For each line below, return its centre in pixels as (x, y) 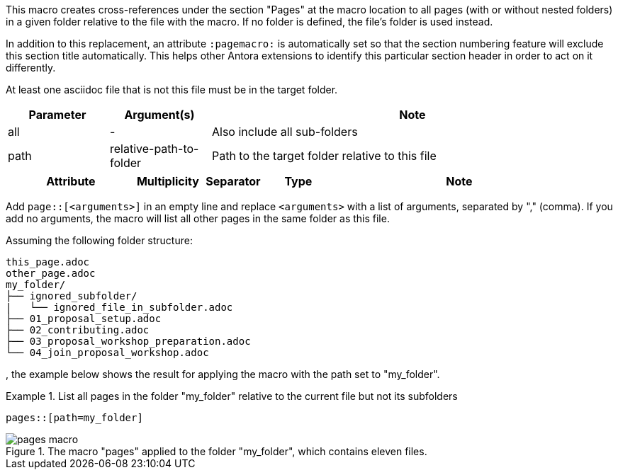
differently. (31, 68)
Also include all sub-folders (285, 132)
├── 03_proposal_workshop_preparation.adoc (128, 341)
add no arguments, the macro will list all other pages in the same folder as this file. (198, 218)
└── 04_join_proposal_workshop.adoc (107, 353)
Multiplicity (168, 181)
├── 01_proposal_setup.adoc (84, 319)
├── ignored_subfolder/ (72, 296)
